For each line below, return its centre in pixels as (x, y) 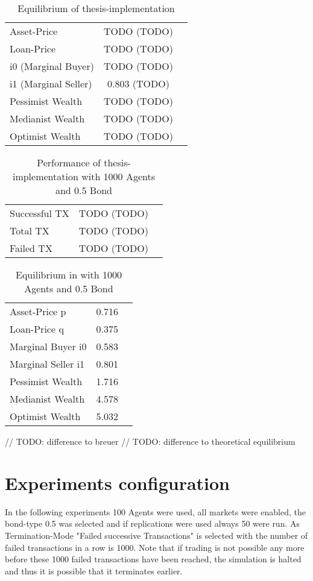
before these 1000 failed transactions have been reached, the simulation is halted (153, 559)
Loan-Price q (37, 329)
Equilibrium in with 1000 (69, 275)
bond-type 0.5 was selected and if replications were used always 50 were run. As (153, 523)
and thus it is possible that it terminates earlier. (94, 570)
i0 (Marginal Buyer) (52, 66)
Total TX (30, 231)
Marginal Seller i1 (47, 364)
